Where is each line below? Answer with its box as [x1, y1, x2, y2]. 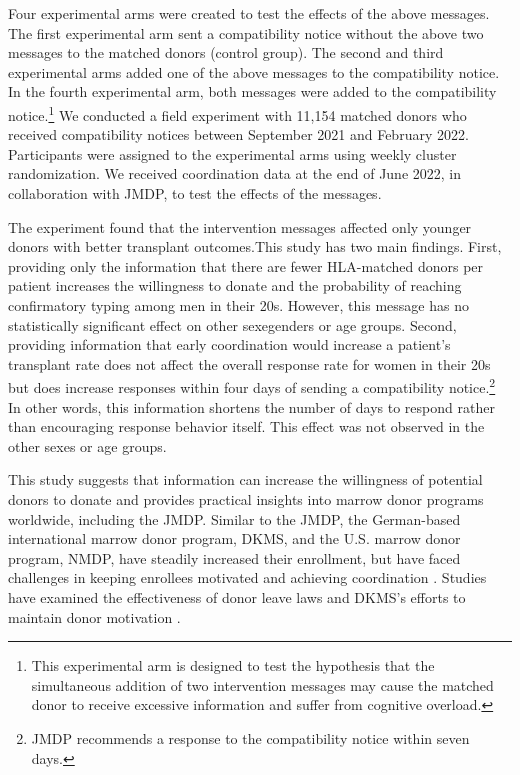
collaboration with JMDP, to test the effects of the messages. [8, 183, 382, 203]
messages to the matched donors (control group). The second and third [8, 42, 444, 63]
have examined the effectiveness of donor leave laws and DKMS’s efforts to [8, 586, 466, 607]
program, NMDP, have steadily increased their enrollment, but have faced [8, 547, 461, 568]
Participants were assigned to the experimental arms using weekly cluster [8, 143, 457, 164]
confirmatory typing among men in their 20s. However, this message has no [8, 294, 469, 315]
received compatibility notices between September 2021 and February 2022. [8, 124, 469, 145]
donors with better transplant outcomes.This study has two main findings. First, [8, 236, 502, 257]
